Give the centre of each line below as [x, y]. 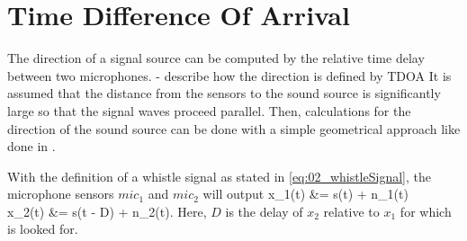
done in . [31, 146]
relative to [351, 211]
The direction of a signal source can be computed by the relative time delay [216, 58]
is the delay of [264, 211]
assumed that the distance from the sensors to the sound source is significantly [224, 93]
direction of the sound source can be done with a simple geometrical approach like [234, 128]
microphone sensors [61, 194]
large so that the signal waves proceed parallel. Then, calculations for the [209, 110]
